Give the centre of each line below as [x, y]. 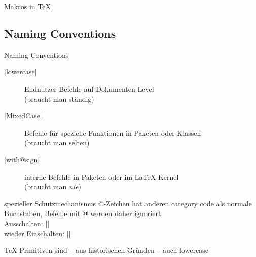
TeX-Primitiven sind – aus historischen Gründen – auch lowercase [106, 250]
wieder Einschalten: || [38, 233]
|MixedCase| [23, 116]
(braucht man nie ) [53, 186]
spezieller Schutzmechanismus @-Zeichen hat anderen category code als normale [128, 203]
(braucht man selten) [57, 142]
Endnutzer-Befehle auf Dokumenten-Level [89, 88]
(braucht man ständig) [59, 98]
